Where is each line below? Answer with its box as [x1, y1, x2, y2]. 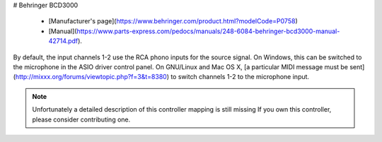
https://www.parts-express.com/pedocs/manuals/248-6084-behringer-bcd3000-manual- [76, 27, 340, 35]
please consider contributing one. [32, 115, 131, 124]
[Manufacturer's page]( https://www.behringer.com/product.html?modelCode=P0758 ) [48, 17, 298, 25]
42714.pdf [48, 37, 79, 45]
